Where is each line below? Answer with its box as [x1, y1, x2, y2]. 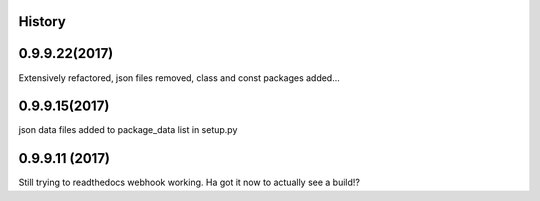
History [18, 13, 67, 30]
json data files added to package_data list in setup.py [18, 124, 238, 136]
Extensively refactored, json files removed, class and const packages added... [18, 71, 340, 84]
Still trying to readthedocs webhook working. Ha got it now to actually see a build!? [18, 176, 360, 189]
